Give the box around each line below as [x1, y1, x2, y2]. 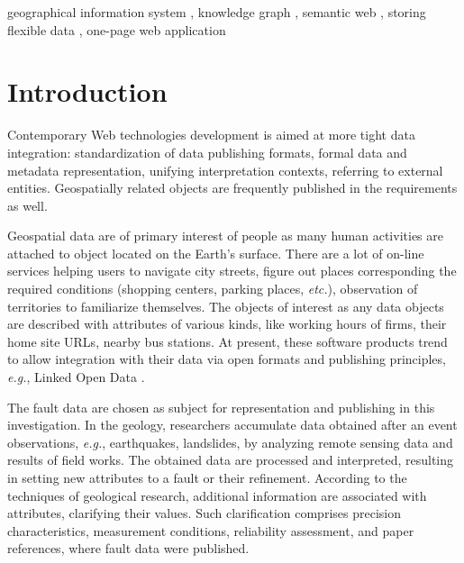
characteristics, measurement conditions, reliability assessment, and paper [7, 521, 414, 540]
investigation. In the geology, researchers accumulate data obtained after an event [7, 415, 458, 434]
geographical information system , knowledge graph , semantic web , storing [7, 3, 426, 21]
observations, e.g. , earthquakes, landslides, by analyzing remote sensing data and [7, 432, 453, 451]
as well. [7, 195, 48, 214]
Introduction [7, 73, 168, 110]
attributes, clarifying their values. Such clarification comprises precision [7, 504, 401, 522]
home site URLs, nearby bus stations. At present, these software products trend [7, 331, 448, 350]
